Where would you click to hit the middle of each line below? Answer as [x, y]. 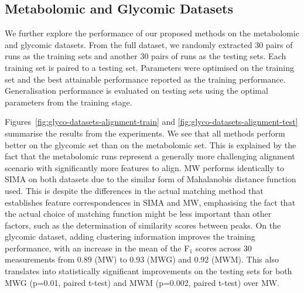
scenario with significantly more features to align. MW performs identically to [144, 167]
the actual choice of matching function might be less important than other [138, 214]
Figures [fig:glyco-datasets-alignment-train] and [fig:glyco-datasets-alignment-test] [151, 122]
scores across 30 [223, 248]
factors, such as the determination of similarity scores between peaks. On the [143, 225]
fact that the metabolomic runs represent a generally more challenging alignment [150, 156]
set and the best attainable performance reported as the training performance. [145, 79]
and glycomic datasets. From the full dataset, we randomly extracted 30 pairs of [149, 44]
